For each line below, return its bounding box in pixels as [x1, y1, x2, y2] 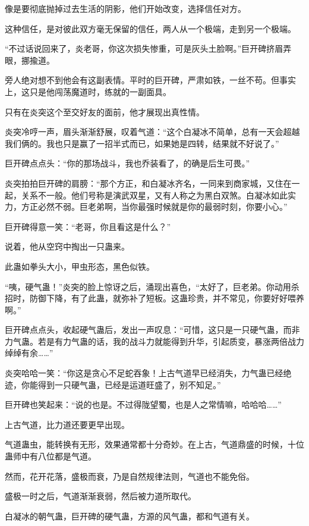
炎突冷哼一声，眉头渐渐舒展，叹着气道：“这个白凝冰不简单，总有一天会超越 [5, 125, 300, 138]
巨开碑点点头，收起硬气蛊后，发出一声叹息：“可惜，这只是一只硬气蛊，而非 [5, 323, 300, 336]
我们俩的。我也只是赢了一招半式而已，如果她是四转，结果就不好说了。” [5, 137, 279, 149]
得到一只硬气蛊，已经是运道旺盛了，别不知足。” [37, 378, 221, 390]
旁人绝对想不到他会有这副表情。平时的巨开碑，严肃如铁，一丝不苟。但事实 [5, 74, 296, 86]
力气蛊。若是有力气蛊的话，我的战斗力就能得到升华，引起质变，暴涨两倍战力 [5, 335, 304, 347]
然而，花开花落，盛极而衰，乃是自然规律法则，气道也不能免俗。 [5, 470, 254, 482]
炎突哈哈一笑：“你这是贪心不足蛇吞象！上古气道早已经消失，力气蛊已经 [5, 367, 283, 379]
